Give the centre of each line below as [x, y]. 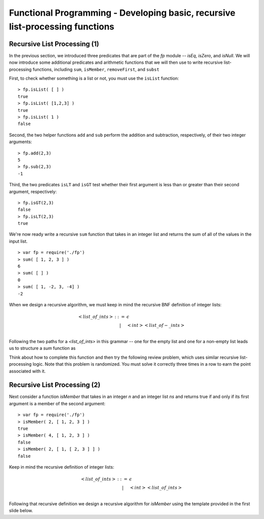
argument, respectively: [33, 192]
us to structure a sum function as [42, 348]
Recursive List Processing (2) [55, 385]
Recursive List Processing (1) [54, 44]
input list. [18, 241]
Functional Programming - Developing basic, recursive [122, 13]
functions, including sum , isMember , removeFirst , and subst [96, 69]
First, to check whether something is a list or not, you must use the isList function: [94, 78]
